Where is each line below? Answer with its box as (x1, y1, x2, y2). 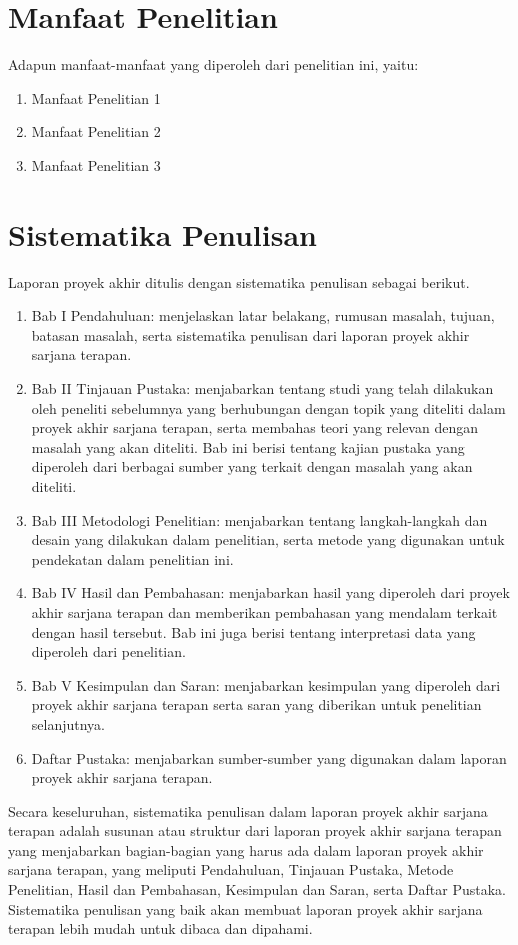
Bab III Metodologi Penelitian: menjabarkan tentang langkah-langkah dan (31, 509, 488, 530)
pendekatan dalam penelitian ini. (31, 548, 234, 569)
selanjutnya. (31, 713, 106, 734)
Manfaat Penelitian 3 (31, 154, 161, 175)
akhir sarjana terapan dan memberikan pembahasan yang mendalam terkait (31, 601, 498, 622)
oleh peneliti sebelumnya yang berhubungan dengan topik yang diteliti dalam (31, 397, 506, 418)
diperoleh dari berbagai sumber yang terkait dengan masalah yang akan (31, 456, 473, 477)
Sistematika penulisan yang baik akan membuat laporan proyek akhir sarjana (8, 898, 483, 919)
